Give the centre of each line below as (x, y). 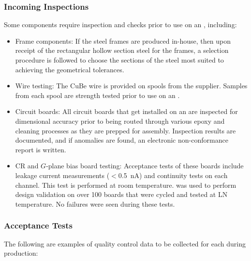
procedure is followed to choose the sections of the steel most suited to (119, 60)
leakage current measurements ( (62, 175)
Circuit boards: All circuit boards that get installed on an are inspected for (126, 111)
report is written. (41, 149)
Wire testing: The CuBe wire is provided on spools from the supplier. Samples (131, 86)
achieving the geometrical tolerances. (70, 69)
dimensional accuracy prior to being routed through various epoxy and (120, 121)
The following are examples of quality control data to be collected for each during (125, 243)
